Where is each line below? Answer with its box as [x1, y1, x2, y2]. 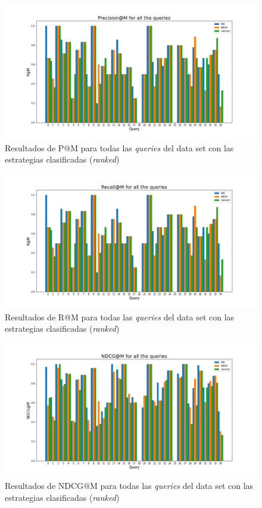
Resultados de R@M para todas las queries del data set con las [5, 310, 235, 323]
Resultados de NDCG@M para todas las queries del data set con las [5, 479, 254, 492]
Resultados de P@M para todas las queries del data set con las [5, 141, 234, 154]
